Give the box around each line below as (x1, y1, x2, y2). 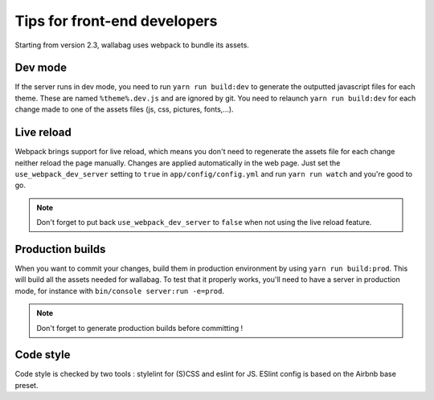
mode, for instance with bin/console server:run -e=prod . (14, 286, 225, 296)
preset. (14, 380, 39, 390)
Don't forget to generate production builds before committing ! (36, 323, 244, 333)
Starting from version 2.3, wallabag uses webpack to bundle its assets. (14, 40, 249, 50)
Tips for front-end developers (14, 12, 218, 30)
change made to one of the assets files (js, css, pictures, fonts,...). (14, 104, 234, 114)
